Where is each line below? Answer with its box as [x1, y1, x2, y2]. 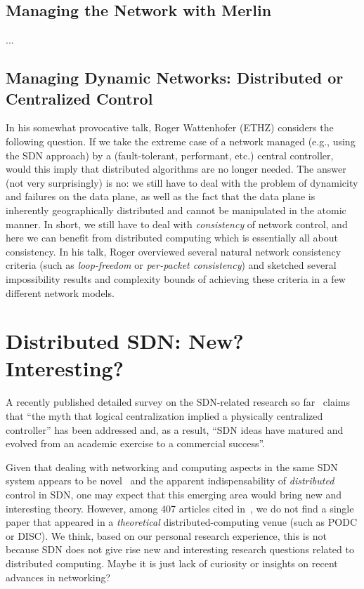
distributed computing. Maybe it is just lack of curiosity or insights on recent [6, 555, 338, 570]
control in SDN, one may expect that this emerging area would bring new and [6, 487, 342, 501]
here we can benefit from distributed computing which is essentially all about [6, 230, 338, 245]
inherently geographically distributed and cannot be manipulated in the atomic [6, 202, 346, 217]
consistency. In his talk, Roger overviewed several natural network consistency [6, 244, 342, 258]
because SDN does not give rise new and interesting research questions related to [6, 542, 354, 557]
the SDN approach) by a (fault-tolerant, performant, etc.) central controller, [6, 147, 334, 162]
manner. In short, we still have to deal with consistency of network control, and [6, 216, 348, 231]
